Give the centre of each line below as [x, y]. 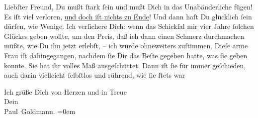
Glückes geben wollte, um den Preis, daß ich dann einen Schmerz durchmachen [124, 36]
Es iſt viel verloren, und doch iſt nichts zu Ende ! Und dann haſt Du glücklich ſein [128, 16]
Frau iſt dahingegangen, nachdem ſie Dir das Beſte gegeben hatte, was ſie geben [126, 55]
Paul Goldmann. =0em [40, 111]
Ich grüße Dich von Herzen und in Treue [65, 91]
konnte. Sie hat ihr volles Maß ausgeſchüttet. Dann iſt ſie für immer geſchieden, [125, 65]
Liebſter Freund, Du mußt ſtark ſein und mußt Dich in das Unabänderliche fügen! [128, 6]
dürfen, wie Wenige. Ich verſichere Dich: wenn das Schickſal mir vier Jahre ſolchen [129, 26]
